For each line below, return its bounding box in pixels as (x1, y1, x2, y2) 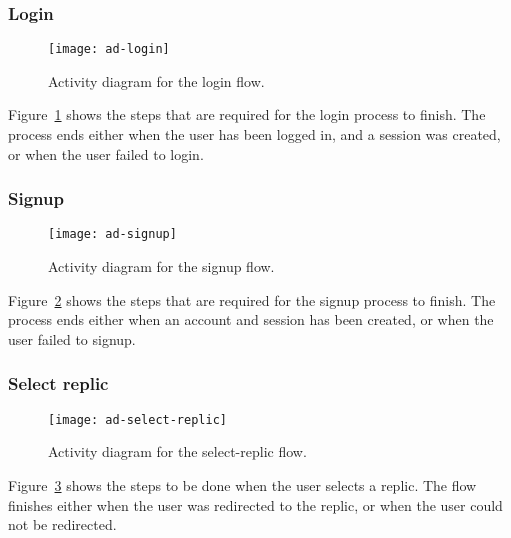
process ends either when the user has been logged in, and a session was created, (8, 124, 501, 145)
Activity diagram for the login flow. (48, 70, 265, 91)
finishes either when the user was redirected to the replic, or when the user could (8, 494, 503, 515)
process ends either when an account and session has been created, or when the (8, 309, 494, 330)
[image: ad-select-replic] (48, 412, 227, 427)
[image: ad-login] (48, 42, 170, 57)
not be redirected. (8, 514, 117, 535)
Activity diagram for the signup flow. (48, 256, 275, 277)
